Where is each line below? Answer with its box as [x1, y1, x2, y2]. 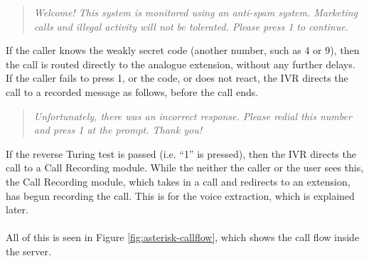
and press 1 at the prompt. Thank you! [33, 122, 202, 137]
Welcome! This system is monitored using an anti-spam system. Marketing [33, 5, 358, 19]
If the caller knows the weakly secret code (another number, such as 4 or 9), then [6, 43, 360, 58]
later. [6, 202, 28, 217]
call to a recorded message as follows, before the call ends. [6, 84, 259, 99]
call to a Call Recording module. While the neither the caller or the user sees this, [6, 160, 364, 175]
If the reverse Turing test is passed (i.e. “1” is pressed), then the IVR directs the [6, 146, 356, 161]
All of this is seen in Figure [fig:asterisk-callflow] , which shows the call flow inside [6, 230, 360, 245]
